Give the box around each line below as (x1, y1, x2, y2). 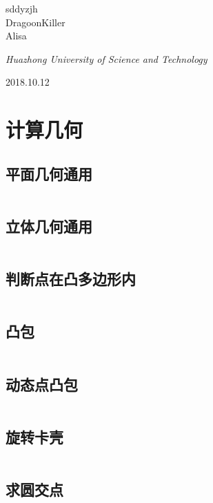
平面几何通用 (6, 162, 92, 184)
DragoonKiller (6, 15, 65, 29)
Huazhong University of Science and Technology (6, 51, 207, 66)
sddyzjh (6, 1, 38, 15)
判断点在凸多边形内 (6, 268, 136, 290)
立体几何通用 (6, 215, 92, 236)
